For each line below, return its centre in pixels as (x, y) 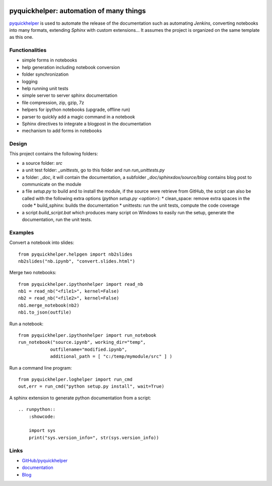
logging (30, 81)
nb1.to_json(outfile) (45, 312)
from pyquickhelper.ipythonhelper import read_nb (81, 284)
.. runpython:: (37, 409)
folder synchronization (45, 74)
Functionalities (28, 50)
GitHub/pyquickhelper (45, 460)
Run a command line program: (41, 368)
